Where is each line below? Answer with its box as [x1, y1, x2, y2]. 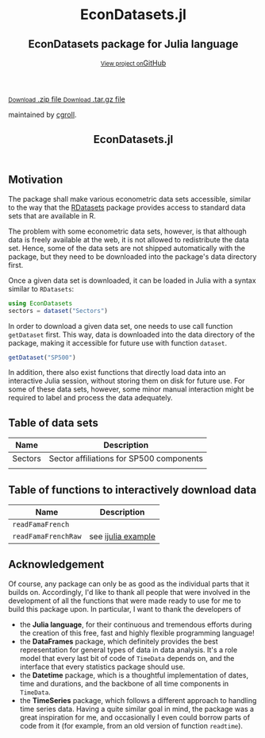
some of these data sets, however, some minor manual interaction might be [8, 384, 255, 394]
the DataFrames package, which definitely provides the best [19, 636, 218, 646]
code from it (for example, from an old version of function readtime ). [19, 721, 244, 730]
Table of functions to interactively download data [8, 483, 257, 497]
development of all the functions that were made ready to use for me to [8, 596, 241, 605]
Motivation [8, 173, 63, 187]
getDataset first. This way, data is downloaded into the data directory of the [8, 330, 255, 339]
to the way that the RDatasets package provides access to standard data [8, 203, 246, 212]
